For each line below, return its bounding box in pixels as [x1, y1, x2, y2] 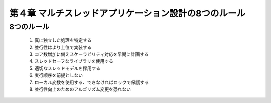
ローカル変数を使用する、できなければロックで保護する [34, 79, 149, 85]
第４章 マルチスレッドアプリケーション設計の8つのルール [9, 8, 246, 19]
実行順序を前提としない [34, 72, 83, 78]
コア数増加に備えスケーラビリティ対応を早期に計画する [34, 51, 149, 57]
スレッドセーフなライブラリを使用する [34, 58, 114, 64]
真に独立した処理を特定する [34, 37, 92, 43]
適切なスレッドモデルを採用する [34, 65, 100, 71]
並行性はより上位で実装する [34, 44, 92, 50]
